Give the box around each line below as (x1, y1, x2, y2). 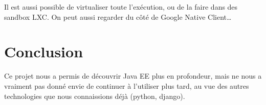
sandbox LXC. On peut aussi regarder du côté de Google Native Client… (4, 11, 232, 22)
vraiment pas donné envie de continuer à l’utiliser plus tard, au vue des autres (4, 80, 249, 91)
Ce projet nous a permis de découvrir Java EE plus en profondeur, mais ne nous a (4, 71, 262, 81)
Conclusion (4, 41, 83, 62)
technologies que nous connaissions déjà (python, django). (4, 90, 185, 101)
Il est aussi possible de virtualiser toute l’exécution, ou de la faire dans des (4, 2, 238, 12)
